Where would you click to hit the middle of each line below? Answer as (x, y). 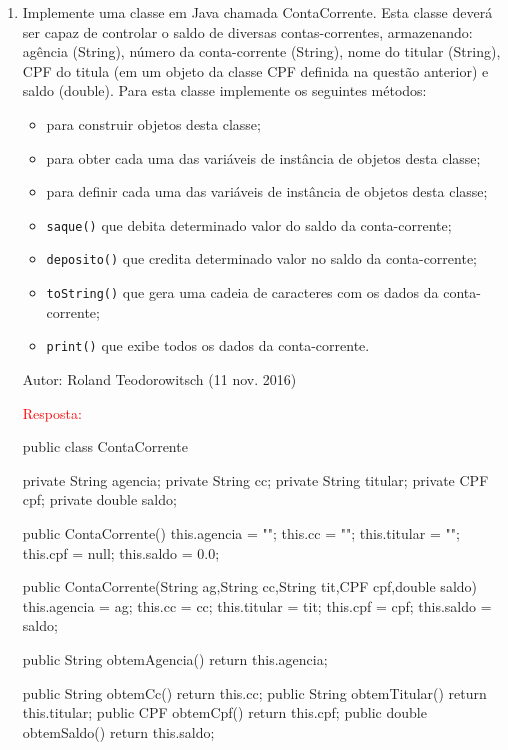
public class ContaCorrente (105, 446)
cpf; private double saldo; (99, 499)
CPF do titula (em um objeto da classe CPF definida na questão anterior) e (255, 70)
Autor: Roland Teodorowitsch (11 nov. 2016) (159, 378)
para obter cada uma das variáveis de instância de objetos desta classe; (263, 157)
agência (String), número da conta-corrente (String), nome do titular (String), (261, 51)
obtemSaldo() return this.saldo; (118, 731)
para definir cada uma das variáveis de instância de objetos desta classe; (267, 191)
